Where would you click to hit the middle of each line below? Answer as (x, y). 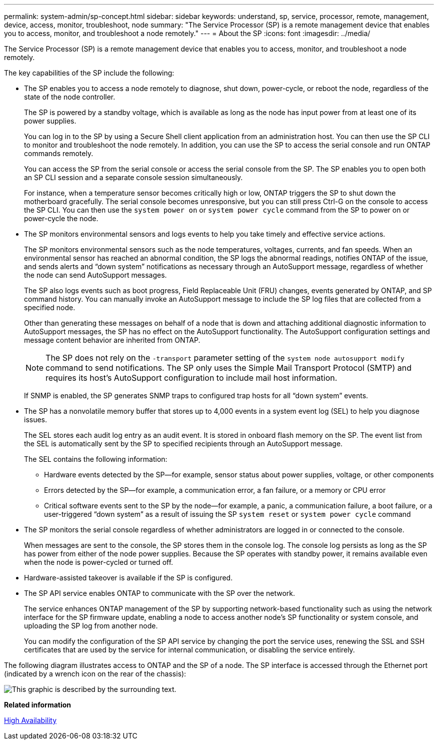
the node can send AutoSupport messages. (95, 275)
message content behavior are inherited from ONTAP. (112, 340)
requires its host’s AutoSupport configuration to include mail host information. (191, 378)
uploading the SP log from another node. (91, 626)
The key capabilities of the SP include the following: (89, 73)
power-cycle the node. (61, 218)
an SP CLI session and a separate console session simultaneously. (133, 177)
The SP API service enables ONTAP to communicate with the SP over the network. (160, 593)
